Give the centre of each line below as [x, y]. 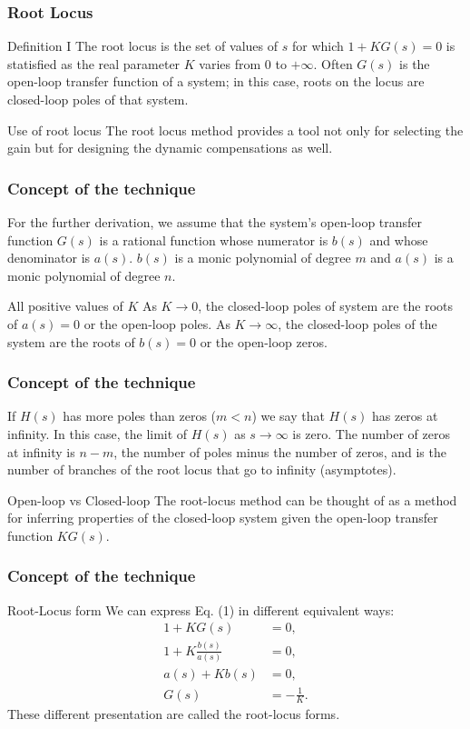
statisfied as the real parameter [94, 63]
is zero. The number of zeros [371, 433]
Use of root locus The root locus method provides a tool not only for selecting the [235, 130]
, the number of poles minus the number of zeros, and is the [280, 451]
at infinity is [41, 451]
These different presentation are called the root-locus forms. [174, 714]
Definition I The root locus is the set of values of [143, 46]
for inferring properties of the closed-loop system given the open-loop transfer [223, 518]
